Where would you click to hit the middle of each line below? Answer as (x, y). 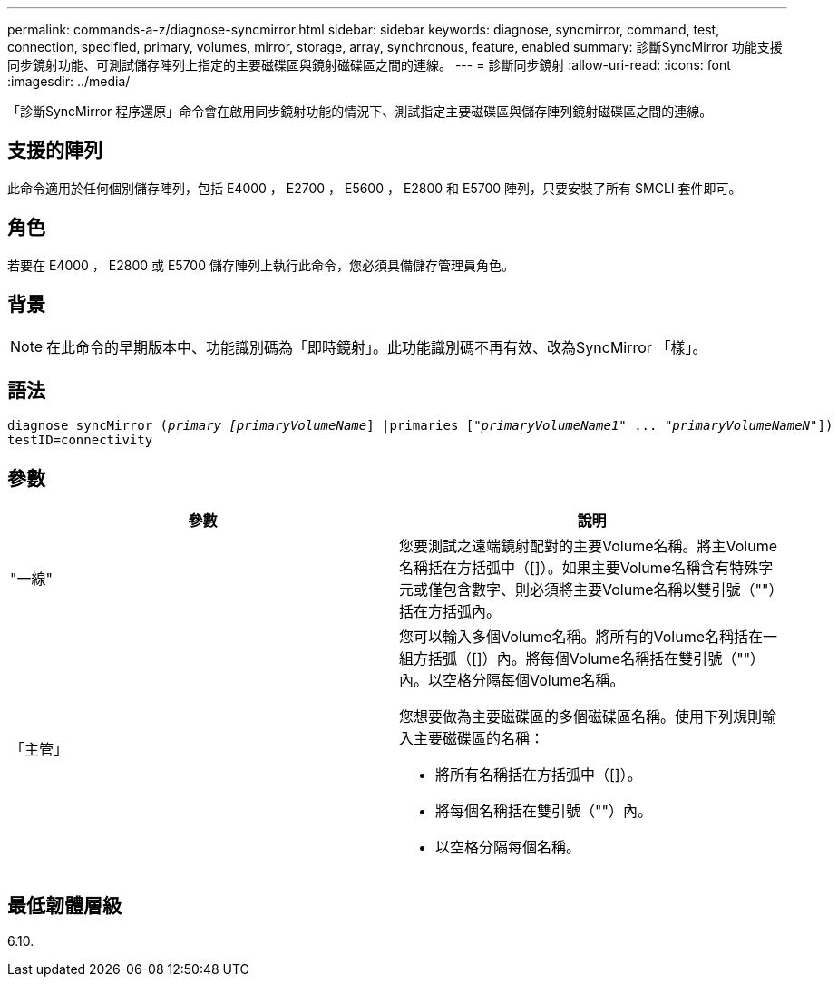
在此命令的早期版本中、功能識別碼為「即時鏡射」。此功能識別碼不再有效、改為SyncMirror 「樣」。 (377, 347)
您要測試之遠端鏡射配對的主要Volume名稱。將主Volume (589, 546)
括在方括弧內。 (450, 612)
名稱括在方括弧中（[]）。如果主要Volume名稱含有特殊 (579, 568)
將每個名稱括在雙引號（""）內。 (544, 811)
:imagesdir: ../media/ (69, 81)
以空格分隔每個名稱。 (508, 848)
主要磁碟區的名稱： (479, 739)
